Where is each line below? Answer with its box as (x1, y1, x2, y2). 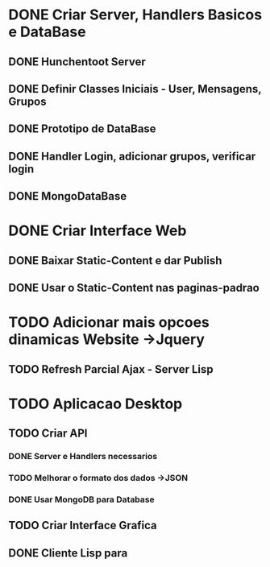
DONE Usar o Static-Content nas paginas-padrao (8, 281, 260, 295)
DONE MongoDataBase (8, 189, 127, 203)
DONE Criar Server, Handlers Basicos (8, 6, 263, 24)
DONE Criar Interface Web (8, 221, 187, 240)
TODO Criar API (8, 427, 88, 441)
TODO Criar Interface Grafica (8, 519, 157, 532)
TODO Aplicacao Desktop (8, 395, 183, 412)
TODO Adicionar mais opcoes (8, 313, 210, 332)
